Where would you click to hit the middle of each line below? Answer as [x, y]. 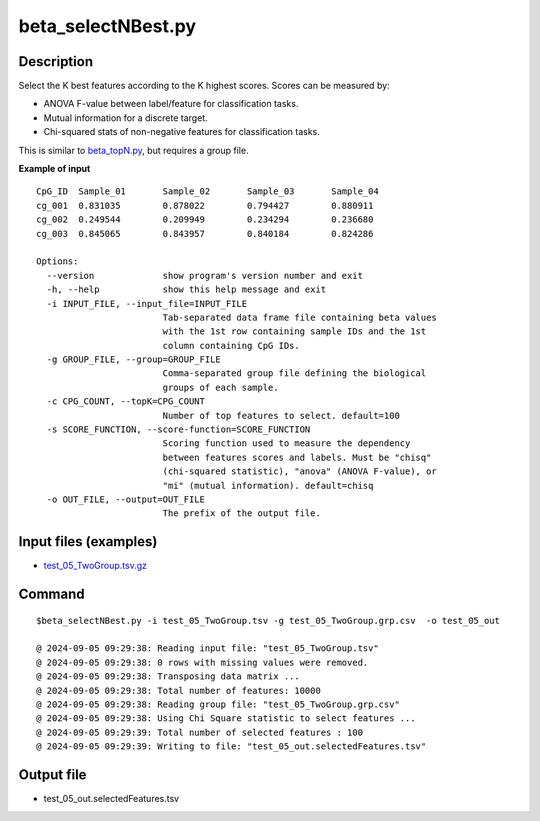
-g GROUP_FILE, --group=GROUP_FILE [134, 359]
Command [51, 594]
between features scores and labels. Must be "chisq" [297, 457]
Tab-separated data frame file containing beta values [299, 317]
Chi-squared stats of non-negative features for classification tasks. [181, 132]
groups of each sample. [220, 387]
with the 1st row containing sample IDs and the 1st [294, 331]
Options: [57, 261]
